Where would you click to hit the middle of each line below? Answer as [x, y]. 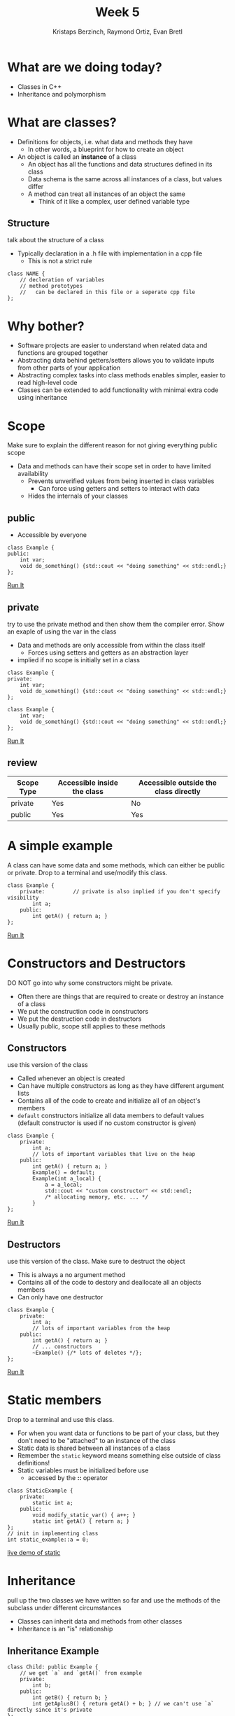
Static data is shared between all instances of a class [94, 1448]
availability [33, 474]
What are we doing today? [85, 67]
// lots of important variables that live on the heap [114, 1155]
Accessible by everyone [52, 535]
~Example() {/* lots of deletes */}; [87, 1353]
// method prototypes [51, 286]
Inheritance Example [53, 1651]
